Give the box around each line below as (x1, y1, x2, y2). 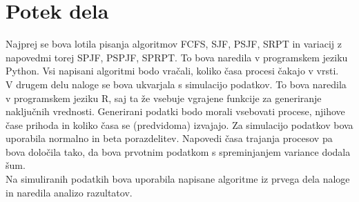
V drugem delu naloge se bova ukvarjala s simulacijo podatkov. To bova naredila (6, 77, 347, 91)
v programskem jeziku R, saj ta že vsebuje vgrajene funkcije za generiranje (6, 90, 322, 105)
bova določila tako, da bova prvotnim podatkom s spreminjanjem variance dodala (6, 144, 351, 159)
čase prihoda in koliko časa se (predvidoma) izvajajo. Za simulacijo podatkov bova (6, 117, 353, 132)
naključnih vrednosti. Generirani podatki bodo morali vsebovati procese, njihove (6, 104, 345, 119)
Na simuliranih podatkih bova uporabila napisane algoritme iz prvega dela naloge (6, 172, 350, 186)
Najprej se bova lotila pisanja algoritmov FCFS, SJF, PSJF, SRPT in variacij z (6, 37, 342, 51)
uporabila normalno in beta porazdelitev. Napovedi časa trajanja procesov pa (6, 131, 333, 145)
